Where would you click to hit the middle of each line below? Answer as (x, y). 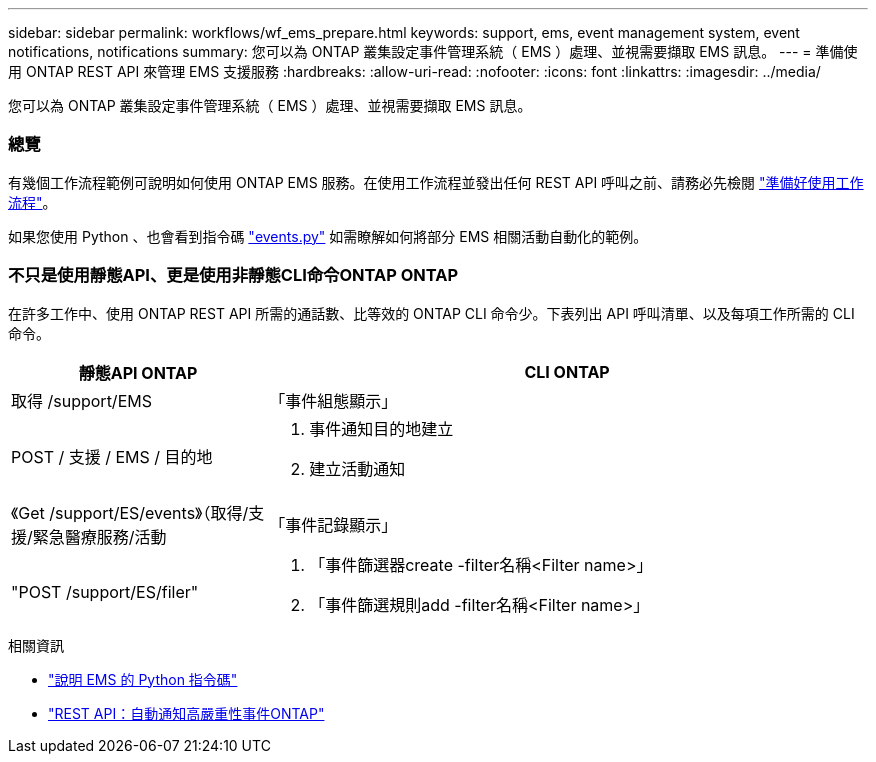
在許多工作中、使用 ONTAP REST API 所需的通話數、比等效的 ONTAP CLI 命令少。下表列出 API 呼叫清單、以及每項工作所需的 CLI (431, 313)
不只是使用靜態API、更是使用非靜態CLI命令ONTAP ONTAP (233, 275)
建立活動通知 (357, 468)
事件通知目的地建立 (381, 428)
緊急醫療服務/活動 (99, 536)
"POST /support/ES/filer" (105, 591)
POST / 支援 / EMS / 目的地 (112, 456)
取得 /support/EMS (81, 400)
